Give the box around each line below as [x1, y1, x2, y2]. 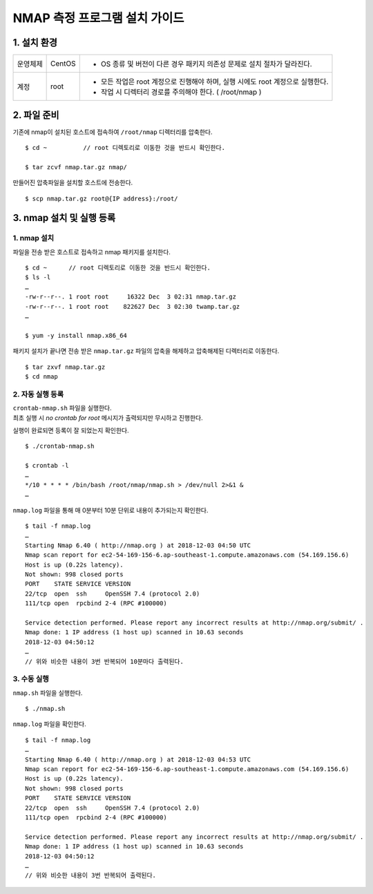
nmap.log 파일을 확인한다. [12, 720, 86, 728]
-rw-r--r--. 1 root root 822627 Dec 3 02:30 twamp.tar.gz [25, 303, 240, 310]
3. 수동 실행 [12, 674, 50, 684]
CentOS [50, 59, 76, 68]
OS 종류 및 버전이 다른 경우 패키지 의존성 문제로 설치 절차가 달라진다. [100, 59, 312, 69]
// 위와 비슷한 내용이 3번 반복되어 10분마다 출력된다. [25, 657, 184, 665]
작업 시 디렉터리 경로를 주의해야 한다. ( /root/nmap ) [100, 87, 262, 97]
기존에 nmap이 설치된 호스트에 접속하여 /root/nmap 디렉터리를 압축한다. [12, 128, 213, 136]
